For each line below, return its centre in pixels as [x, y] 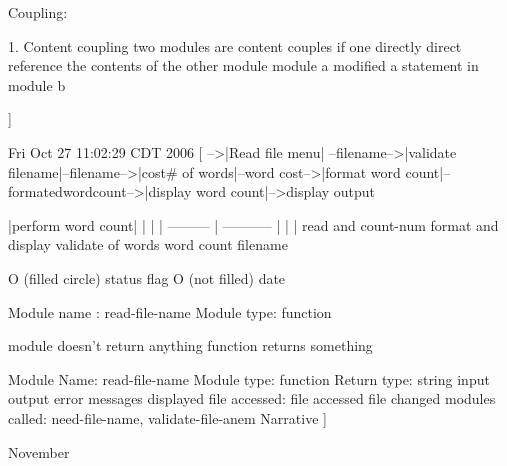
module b [37, 84]
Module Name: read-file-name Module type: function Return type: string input [249, 378]
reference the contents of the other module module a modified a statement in [243, 65]
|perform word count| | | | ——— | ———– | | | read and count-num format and [253, 224]
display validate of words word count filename [148, 244]
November [39, 451]
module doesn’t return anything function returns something [190, 345]
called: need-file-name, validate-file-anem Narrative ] [167, 417]
